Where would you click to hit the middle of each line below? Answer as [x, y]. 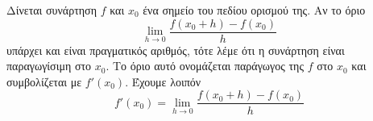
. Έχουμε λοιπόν [163, 81]
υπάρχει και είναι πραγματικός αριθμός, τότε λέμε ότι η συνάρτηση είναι [176, 50]
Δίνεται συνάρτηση [52, 10]
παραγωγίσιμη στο [49, 66]
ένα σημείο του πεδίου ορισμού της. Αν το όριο [254, 10]
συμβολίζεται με [44, 81]
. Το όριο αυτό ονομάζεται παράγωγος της [205, 66]
